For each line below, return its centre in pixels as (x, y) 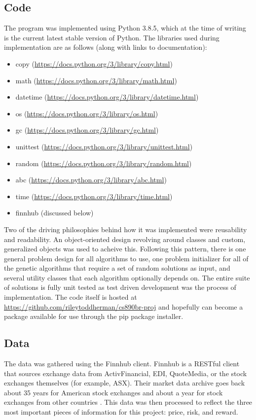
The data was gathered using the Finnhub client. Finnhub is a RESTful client (122, 364)
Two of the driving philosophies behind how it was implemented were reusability (126, 229)
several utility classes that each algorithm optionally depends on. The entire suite (127, 277)
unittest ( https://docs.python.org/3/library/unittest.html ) (104, 146)
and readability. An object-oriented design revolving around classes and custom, (125, 239)
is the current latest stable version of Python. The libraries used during (112, 37)
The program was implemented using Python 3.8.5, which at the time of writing (125, 28)
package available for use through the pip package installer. (94, 316)
